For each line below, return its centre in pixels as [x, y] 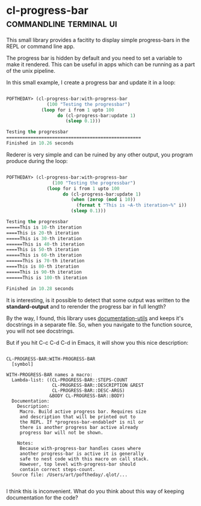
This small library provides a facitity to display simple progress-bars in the [98, 40]
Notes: [25, 443]
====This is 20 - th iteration [43, 233]
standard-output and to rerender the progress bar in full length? [86, 306]
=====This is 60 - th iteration [44, 255]
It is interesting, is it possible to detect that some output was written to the [98, 300]
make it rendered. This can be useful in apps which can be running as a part [101, 64]
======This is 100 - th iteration [47, 277]
